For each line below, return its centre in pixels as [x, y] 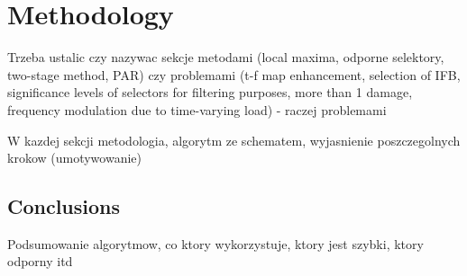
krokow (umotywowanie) [74, 158]
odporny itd [40, 261]
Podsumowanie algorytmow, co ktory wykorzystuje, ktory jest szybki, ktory [215, 243]
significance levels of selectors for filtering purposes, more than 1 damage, [210, 92]
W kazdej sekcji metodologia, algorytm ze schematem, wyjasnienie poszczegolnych [234, 140]
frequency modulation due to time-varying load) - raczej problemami [197, 109]
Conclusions [64, 206]
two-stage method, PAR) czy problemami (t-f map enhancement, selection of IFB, [234, 74]
